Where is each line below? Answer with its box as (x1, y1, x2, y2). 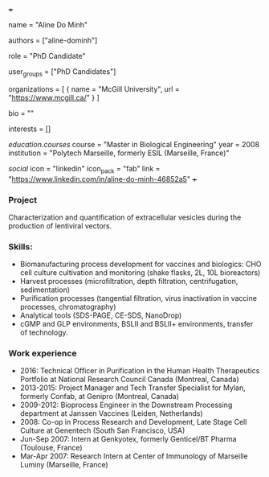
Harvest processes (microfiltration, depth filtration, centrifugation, (19, 277, 238, 286)
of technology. (19, 327, 68, 338)
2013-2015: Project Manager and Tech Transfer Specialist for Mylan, (19, 383, 247, 393)
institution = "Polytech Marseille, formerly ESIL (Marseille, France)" (8, 148, 230, 158)
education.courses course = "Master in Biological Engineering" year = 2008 (8, 139, 259, 149)
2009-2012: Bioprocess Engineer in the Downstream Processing (19, 400, 233, 410)
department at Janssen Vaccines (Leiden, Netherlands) (19, 409, 203, 418)
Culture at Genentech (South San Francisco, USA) (19, 426, 185, 435)
